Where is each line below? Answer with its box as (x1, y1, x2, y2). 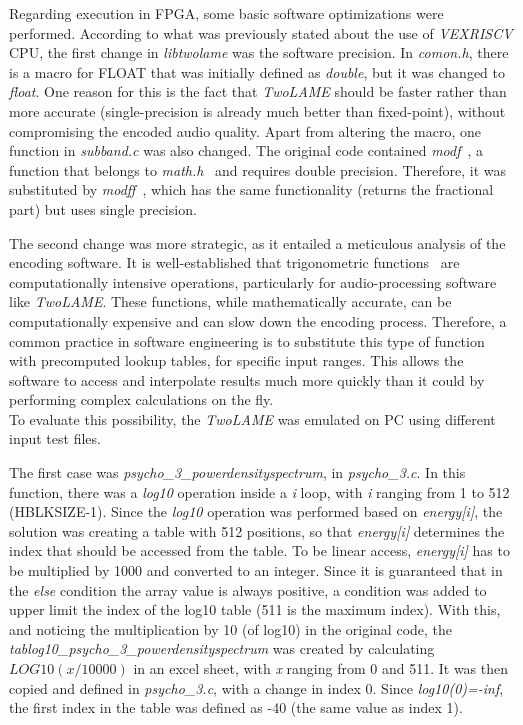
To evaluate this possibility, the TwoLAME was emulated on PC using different (9, 408, 496, 429)
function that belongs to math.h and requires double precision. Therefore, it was (9, 159, 507, 180)
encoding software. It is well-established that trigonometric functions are (9, 252, 460, 273)
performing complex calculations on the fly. (9, 389, 274, 410)
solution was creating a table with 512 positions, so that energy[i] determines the (9, 520, 505, 541)
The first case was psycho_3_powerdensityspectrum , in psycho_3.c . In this (9, 462, 466, 483)
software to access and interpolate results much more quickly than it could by (9, 369, 485, 390)
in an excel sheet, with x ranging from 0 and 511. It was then (133, 658, 509, 678)
